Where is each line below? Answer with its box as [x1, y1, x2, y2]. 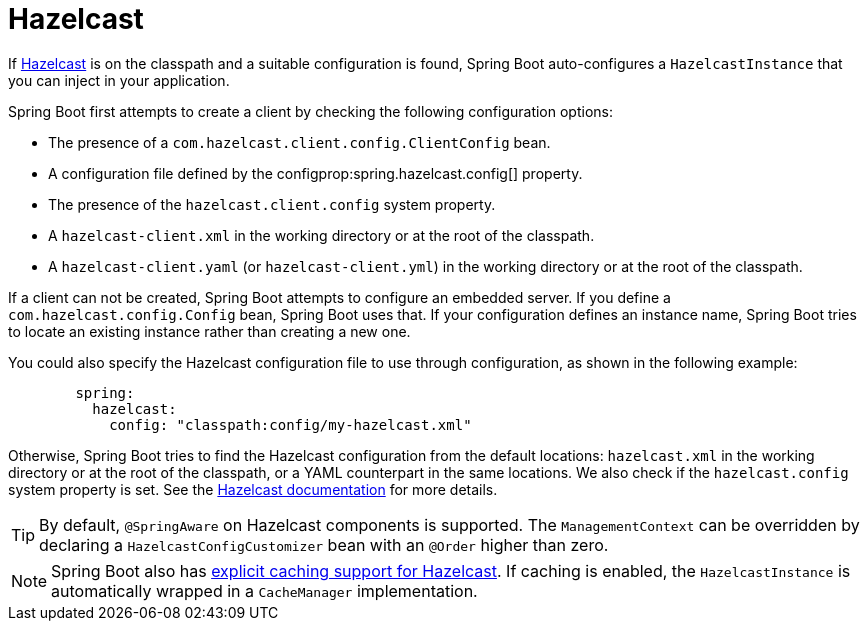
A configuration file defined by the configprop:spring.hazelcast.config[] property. [48, 164, 583, 182]
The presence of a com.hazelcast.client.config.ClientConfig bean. [48, 133, 551, 151]
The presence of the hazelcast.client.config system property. [48, 195, 496, 213]
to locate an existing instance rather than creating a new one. [8, 322, 411, 340]
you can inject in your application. [8, 71, 230, 89]
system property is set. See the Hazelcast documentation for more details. [8, 480, 498, 498]
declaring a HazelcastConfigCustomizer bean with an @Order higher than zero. [39, 534, 609, 555]
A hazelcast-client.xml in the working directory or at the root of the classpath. [48, 226, 595, 244]
